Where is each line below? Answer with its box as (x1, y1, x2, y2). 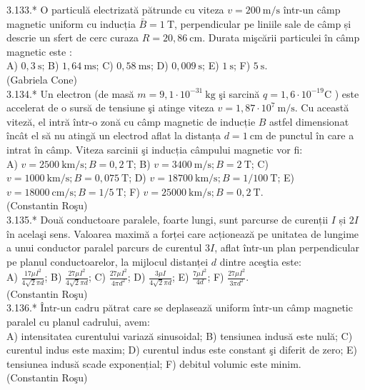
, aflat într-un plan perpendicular (214, 240, 359, 255)
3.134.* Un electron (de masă (6, 86, 134, 101)
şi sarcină (219, 86, 260, 101)
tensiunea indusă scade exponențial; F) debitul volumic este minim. (6, 356, 301, 371)
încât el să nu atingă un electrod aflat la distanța (6, 128, 221, 143)
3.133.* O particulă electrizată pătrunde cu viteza (6, 2, 224, 16)
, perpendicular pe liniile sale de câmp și (174, 16, 351, 31)
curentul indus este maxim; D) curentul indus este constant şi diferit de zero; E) (6, 342, 357, 357)
